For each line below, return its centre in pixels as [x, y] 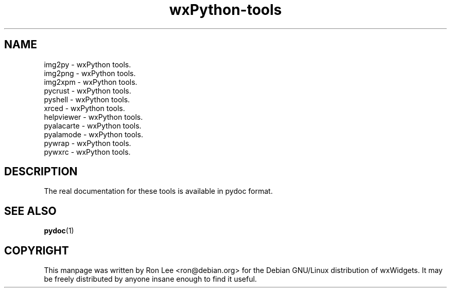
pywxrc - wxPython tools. [87, 152]
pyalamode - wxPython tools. [93, 134]
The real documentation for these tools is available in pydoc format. [158, 191]
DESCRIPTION [41, 172]
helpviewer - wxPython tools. [93, 117]
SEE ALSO [30, 211]
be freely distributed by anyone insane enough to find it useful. [150, 279]
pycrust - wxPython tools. [88, 90]
